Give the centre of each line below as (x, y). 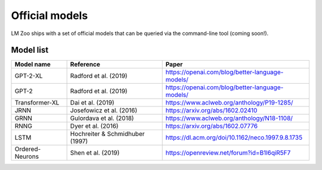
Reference (85, 64)
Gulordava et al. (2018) (102, 118)
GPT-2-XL (29, 76)
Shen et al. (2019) (95, 153)
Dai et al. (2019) (92, 103)
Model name (32, 64)
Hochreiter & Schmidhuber (108, 134)
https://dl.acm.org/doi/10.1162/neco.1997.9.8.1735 (234, 138)
